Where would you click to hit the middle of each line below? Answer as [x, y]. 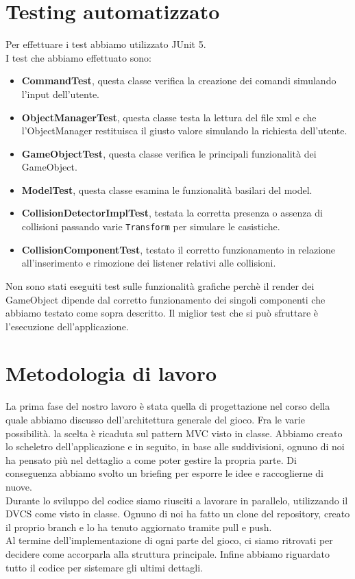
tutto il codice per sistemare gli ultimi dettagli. [105, 567]
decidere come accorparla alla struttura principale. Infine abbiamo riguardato [168, 553]
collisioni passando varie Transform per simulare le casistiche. [151, 226]
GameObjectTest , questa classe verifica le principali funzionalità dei [169, 153]
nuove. [19, 486]
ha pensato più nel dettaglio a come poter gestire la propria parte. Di [151, 459]
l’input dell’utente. [61, 94]
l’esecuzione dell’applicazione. [67, 326]
